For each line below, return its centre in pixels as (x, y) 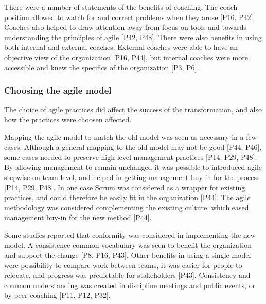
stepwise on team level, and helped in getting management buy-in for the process (132, 177)
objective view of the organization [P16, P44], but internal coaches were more (126, 57)
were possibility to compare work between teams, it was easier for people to (123, 265)
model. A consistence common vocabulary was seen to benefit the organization (128, 245)
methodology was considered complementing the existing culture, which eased (127, 207)
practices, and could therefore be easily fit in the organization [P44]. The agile (127, 197)
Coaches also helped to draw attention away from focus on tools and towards (126, 27)
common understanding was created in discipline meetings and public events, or (130, 285)
